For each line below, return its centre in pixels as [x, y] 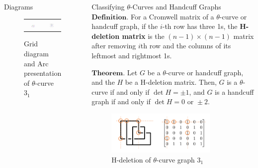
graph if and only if [121, 101]
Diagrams [19, 6]
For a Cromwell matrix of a [172, 16]
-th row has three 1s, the [200, 26]
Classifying [108, 6]
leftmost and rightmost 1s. [132, 55]
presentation [43, 73]
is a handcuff [234, 91]
